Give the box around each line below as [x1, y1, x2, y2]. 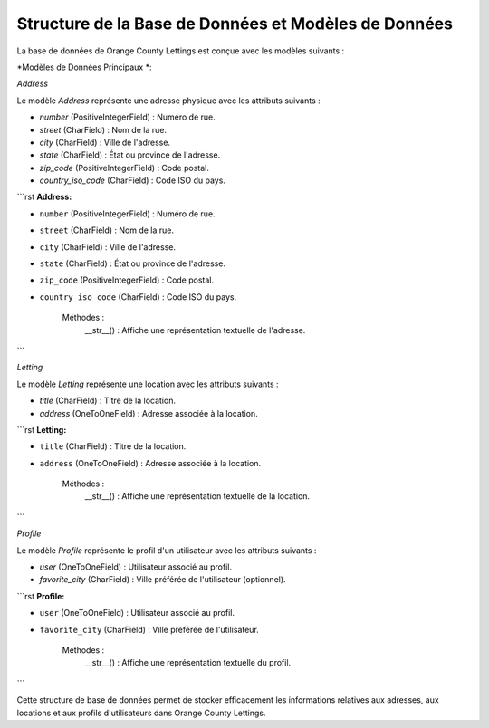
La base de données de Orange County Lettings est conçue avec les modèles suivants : [16, 45, 345, 56]
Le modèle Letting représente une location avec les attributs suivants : [16, 378, 280, 389]
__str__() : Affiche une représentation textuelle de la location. [84, 491, 311, 502]
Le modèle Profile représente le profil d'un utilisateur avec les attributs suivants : [16, 544, 317, 556]
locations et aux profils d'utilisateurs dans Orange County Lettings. [16, 707, 266, 718]
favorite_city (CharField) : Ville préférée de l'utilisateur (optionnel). [39, 574, 286, 585]
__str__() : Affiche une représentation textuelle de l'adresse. [84, 324, 306, 335]
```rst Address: [16, 191, 72, 203]
